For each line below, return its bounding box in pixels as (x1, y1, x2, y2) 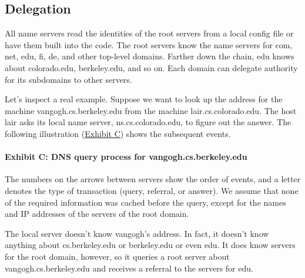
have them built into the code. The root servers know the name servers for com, (5, 38, 293, 51)
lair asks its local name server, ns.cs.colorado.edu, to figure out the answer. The (5, 116, 291, 128)
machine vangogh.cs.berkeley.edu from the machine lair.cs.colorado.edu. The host (5, 104, 297, 116)
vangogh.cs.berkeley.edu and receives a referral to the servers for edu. (5, 262, 253, 274)
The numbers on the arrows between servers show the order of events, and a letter (5, 173, 301, 185)
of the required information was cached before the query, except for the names (5, 196, 286, 208)
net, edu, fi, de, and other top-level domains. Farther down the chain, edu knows (5, 50, 294, 62)
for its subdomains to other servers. (5, 73, 132, 85)
